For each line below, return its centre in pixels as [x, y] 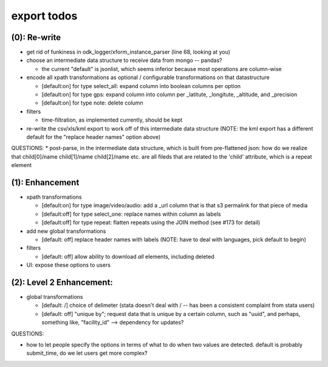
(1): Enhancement [45, 182]
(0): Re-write [36, 37]
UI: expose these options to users [68, 265]
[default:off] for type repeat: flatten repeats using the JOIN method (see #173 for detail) [151, 222]
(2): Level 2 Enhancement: [62, 282]
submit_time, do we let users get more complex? [87, 353]
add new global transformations [66, 231]
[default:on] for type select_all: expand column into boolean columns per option [141, 86]
